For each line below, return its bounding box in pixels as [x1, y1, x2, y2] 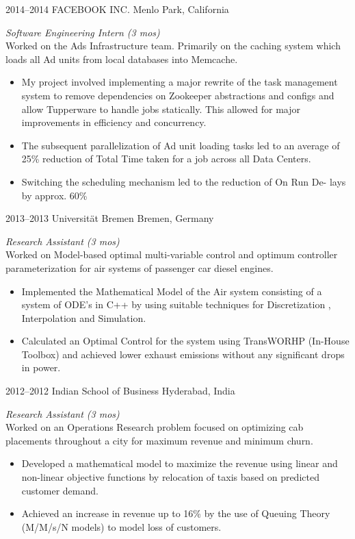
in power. [21, 360, 61, 375]
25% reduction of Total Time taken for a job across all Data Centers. [21, 151, 311, 166]
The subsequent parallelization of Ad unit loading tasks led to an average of [21, 138, 340, 152]
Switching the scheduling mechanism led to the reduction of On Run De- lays [21, 174, 346, 188]
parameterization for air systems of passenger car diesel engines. [5, 260, 274, 275]
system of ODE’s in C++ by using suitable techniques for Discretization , [21, 297, 331, 312]
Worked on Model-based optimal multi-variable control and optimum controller [5, 247, 338, 262]
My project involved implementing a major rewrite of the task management [21, 75, 338, 89]
